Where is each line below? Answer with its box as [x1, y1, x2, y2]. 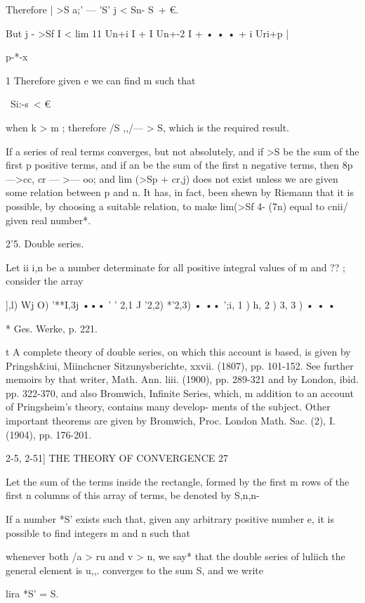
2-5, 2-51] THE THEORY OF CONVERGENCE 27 [6, 450, 229, 465]
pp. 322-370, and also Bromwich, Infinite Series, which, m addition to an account [6, 385, 354, 400]
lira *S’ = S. [6, 586, 59, 601]
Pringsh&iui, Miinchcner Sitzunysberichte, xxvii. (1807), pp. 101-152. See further [6, 358, 354, 372]
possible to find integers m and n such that [6, 525, 190, 540]
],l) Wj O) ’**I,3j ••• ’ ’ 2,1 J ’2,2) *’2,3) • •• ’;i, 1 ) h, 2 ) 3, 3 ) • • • [6, 297, 336, 311]
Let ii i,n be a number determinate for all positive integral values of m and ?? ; [6, 259, 345, 274]
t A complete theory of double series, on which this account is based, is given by [6, 344, 351, 359]
